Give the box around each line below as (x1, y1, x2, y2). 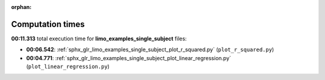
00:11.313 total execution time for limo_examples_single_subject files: (11, 35, 187, 42)
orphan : (11, 4, 32, 10)
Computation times (11, 19, 85, 29)
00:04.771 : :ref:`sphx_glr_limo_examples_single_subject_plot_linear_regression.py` (26, 54, 232, 61)
